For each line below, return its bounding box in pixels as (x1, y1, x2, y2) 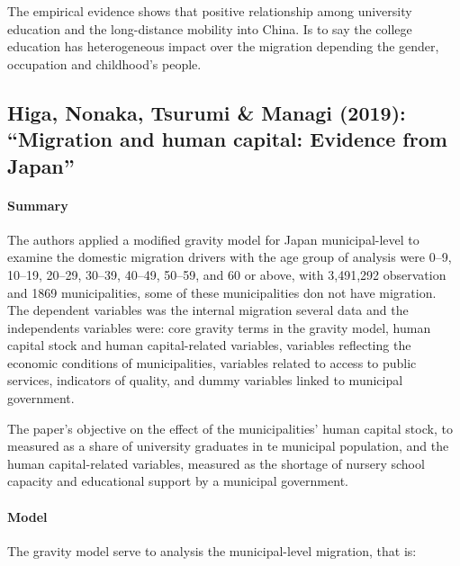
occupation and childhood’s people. (7, 54, 202, 73)
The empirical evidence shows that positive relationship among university (7, 2, 412, 20)
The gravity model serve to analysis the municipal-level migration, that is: (7, 541, 417, 560)
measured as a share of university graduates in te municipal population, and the (7, 436, 449, 455)
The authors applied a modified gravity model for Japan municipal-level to (7, 229, 419, 248)
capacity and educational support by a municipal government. (7, 472, 348, 490)
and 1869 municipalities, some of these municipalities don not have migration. (7, 283, 437, 301)
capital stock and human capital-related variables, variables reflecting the (7, 336, 411, 355)
